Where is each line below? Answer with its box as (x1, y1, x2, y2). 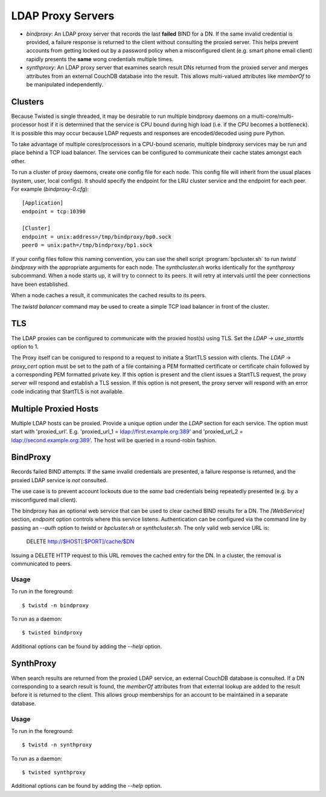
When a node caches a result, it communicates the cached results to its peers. (11, 292, 206, 299)
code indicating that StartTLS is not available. (11, 387, 124, 395)
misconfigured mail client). (11, 496, 78, 503)
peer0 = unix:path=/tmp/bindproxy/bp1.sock (22, 242, 153, 249)
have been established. (11, 280, 69, 288)
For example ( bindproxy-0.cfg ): (11, 185, 89, 193)
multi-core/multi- (251, 112, 294, 120)
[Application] (22, 199, 63, 207)
